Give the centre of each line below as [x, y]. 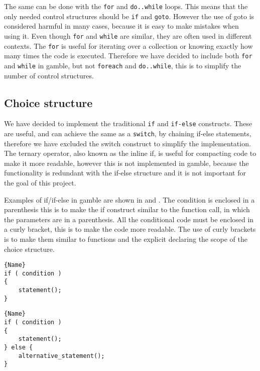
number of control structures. [49, 75]
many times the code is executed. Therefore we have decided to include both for [128, 56]
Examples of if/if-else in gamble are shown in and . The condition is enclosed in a [129, 199]
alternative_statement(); [61, 356]
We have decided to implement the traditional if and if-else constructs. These [128, 123]
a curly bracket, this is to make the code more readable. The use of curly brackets [130, 229]
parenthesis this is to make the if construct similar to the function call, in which [127, 209]
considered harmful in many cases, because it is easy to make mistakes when [121, 26]
